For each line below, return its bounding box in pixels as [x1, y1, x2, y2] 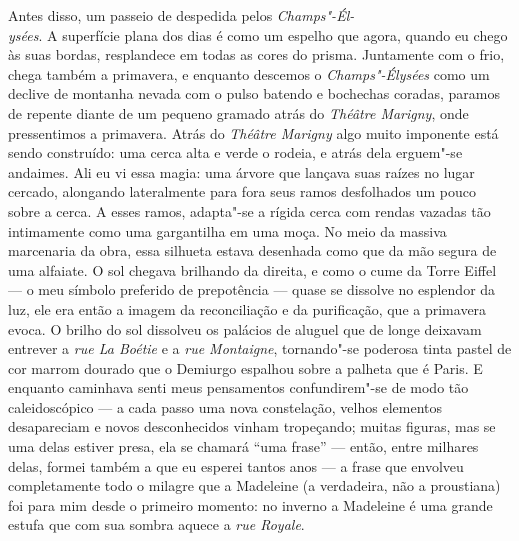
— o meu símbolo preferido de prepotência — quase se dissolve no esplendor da [8, 279, 496, 300]
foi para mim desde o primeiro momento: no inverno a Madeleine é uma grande [8, 494, 493, 515]
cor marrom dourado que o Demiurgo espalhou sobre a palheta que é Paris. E [8, 357, 483, 378]
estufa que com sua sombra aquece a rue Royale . [8, 514, 305, 535]
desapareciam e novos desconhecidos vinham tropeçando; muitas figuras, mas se [8, 416, 496, 437]
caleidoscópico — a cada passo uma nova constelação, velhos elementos [8, 396, 442, 417]
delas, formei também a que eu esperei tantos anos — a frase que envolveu [8, 455, 464, 476]
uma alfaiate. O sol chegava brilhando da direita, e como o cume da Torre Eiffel [8, 259, 497, 280]
